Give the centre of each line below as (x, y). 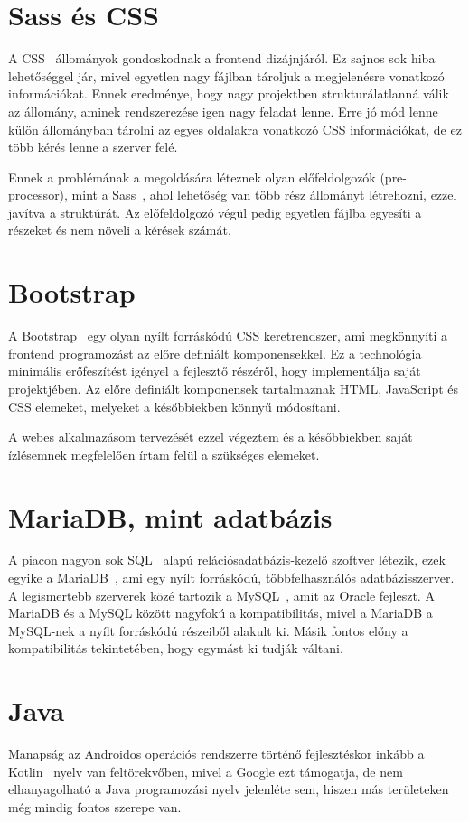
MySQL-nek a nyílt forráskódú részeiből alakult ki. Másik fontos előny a (208, 630)
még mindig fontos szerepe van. (95, 806)
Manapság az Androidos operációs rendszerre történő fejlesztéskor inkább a (216, 754)
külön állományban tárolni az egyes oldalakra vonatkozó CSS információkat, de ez (235, 129)
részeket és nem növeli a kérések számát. (120, 230)
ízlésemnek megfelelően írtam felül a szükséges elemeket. (164, 454)
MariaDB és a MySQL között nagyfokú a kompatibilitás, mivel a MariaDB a (220, 613)
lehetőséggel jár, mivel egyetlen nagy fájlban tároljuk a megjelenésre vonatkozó (226, 75)
